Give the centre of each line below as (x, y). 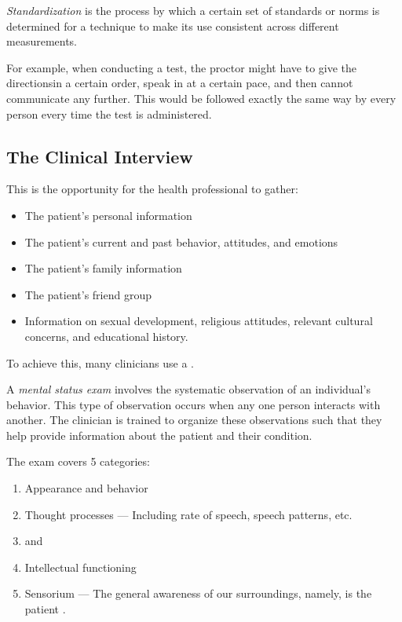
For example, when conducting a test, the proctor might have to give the (182, 67)
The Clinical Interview (100, 156)
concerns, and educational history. (106, 336)
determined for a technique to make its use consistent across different (173, 26)
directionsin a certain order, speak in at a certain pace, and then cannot (180, 83)
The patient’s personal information (108, 215)
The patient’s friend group (88, 294)
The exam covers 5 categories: (78, 461)
